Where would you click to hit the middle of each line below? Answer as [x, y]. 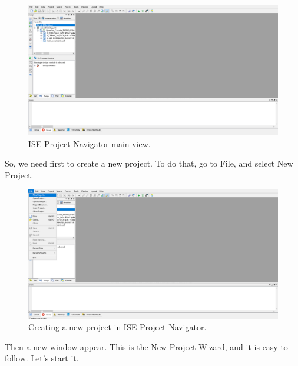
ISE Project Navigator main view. [90, 143]
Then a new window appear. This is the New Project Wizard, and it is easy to [146, 346]
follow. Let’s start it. [42, 358]
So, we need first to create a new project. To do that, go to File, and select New [149, 163]
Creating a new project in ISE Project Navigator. [117, 327]
